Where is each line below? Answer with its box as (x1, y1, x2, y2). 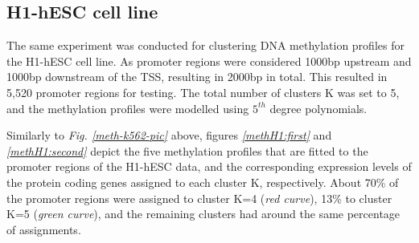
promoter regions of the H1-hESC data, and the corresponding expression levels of (6, 158, 412, 175)
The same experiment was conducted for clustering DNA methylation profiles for (6, 37, 405, 54)
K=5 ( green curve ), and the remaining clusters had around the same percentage (6, 205, 401, 222)
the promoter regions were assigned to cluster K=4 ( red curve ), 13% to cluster (6, 189, 392, 206)
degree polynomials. (269, 99, 368, 116)
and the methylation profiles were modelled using (6, 99, 249, 116)
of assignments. (6, 221, 81, 237)
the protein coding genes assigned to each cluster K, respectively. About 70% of (6, 173, 399, 190)
